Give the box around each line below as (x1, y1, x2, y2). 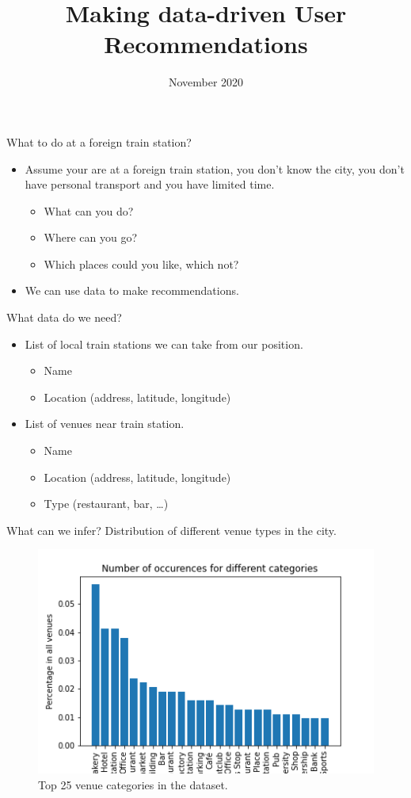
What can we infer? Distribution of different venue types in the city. (6, 521, 337, 538)
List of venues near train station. (25, 415, 185, 432)
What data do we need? (6, 309, 122, 326)
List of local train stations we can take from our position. (25, 335, 303, 352)
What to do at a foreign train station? (6, 133, 192, 150)
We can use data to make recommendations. (25, 282, 239, 299)
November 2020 (168, 74, 244, 90)
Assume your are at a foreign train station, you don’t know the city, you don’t (25, 160, 405, 177)
